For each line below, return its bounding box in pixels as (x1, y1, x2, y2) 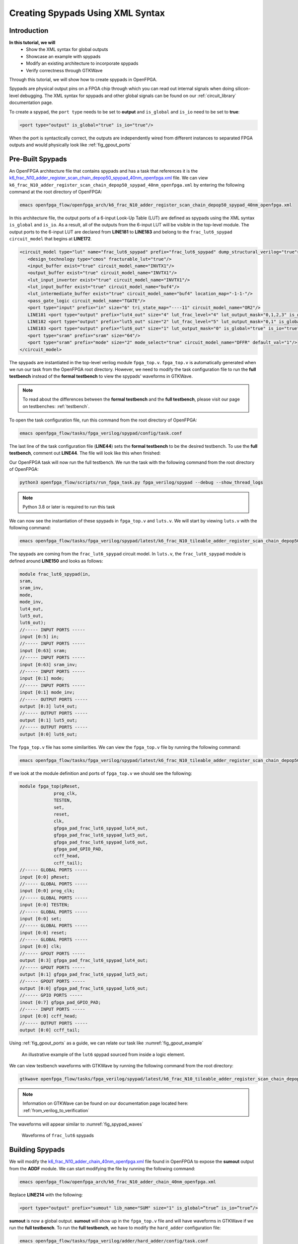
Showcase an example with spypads (26, 53, 101, 59)
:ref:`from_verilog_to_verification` (22, 1107, 89, 1113)
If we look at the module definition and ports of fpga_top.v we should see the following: (9, 770, 192, 776)
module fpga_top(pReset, (19, 784, 80, 789)
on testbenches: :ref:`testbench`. (22, 403, 90, 409)
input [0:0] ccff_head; (19, 1013, 78, 1019)
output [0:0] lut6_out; (19, 731, 78, 737)
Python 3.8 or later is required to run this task (22, 504, 115, 510)
